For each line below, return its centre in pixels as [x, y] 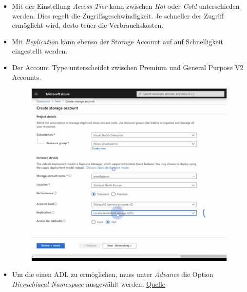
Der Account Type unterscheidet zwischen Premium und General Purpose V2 [128, 67]
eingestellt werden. [40, 51]
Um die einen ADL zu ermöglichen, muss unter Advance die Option [113, 274]
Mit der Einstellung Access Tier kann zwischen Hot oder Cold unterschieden [126, 6]
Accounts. [27, 77]
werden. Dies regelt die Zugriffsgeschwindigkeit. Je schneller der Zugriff [118, 15]
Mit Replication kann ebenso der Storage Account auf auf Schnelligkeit [117, 41]
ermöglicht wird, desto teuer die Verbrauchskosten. [88, 25]
